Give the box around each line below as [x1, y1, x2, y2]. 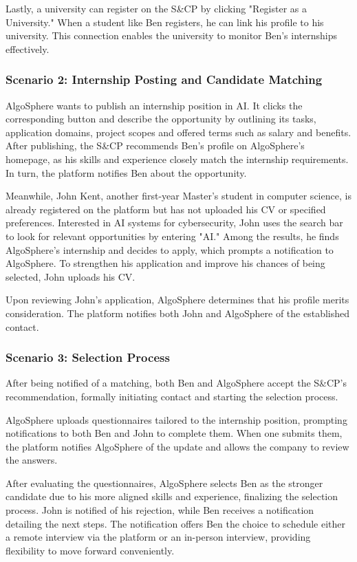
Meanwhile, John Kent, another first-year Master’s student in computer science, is [6, 188, 351, 203]
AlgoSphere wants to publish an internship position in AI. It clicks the [6, 98, 303, 112]
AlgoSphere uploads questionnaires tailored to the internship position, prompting [6, 412, 347, 426]
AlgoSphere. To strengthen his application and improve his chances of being [6, 256, 325, 270]
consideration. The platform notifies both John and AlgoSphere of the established [6, 305, 350, 320]
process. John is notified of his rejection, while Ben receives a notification [6, 503, 314, 517]
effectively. [6, 41, 50, 56]
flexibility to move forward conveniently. [6, 543, 175, 557]
